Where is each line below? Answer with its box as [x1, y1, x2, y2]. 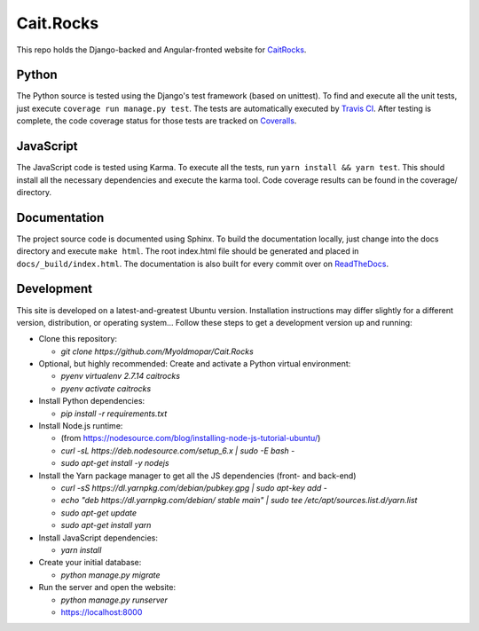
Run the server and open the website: [38, 582, 177, 593]
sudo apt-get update [60, 507, 137, 518]
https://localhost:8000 [60, 606, 143, 617]
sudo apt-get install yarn [60, 520, 152, 531]
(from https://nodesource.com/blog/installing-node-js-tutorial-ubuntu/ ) [60, 433, 321, 444]
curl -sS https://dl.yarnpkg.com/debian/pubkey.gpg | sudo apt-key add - [60, 482, 327, 493]
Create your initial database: [38, 557, 142, 568]
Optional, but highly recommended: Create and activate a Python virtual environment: [38, 359, 351, 369]
